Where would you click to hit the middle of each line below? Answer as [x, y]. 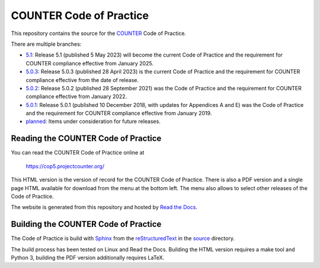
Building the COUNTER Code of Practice [86, 224]
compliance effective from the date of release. [82, 80]
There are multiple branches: [46, 44]
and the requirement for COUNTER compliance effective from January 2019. [119, 113]
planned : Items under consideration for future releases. [93, 121]
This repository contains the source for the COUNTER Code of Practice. [99, 33]
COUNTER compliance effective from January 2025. [90, 63]
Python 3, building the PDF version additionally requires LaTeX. [88, 258]
